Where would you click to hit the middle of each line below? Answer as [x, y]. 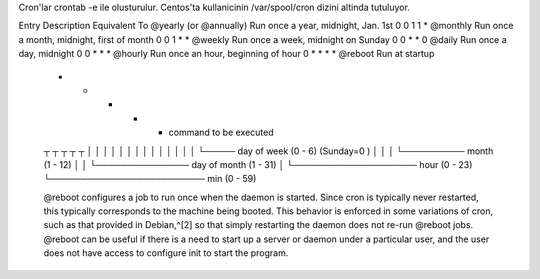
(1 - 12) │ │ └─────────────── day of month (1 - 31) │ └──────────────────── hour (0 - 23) [258, 164]
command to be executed [221, 132]
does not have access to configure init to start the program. [166, 253]
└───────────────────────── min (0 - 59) [150, 179]
